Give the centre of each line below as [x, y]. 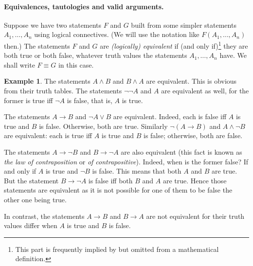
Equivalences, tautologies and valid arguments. [84, 6]
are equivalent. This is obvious [191, 81]
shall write [19, 64]
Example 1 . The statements [47, 81]
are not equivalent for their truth [195, 216]
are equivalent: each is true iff [48, 135]
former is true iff [28, 100]
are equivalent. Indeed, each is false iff [170, 116]
